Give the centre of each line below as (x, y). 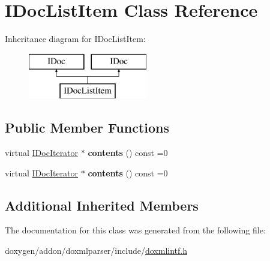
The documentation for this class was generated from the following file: (135, 230)
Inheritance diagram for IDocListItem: (75, 39)
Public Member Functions (87, 127)
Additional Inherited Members (102, 205)
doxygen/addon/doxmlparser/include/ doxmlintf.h (96, 250)
